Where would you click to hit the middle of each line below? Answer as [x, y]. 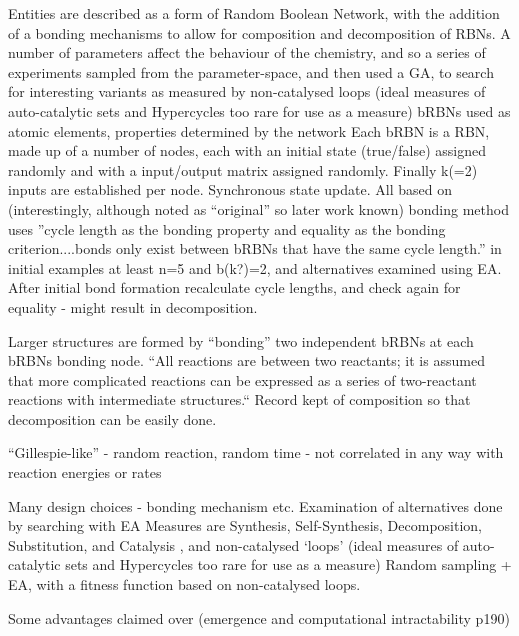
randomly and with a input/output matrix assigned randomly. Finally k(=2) [243, 169]
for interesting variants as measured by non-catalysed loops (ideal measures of [247, 91]
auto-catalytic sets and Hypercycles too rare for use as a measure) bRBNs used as [259, 110]
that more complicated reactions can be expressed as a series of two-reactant [242, 379]
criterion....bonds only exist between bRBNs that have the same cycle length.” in [255, 248]
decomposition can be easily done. [112, 418]
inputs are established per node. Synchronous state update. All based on [230, 189]
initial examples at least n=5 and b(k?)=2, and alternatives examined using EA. [255, 267]
